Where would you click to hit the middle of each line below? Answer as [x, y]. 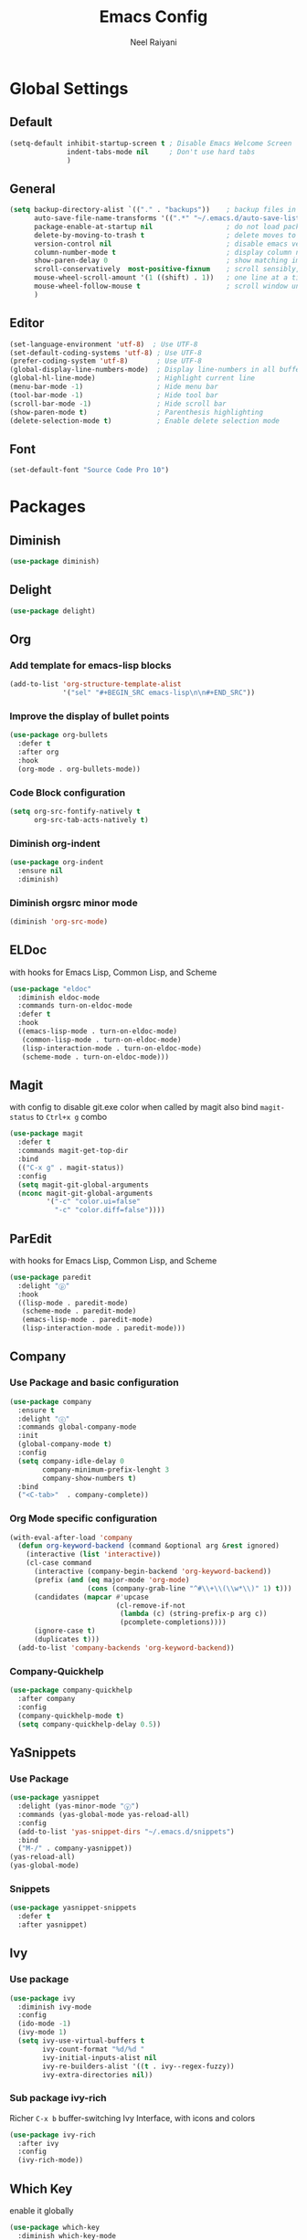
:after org [38, 752]
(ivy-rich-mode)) [51, 2161]
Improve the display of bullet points [90, 716]
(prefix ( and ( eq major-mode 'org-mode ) [111, 1580]
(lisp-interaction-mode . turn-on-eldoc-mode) [112, 1048]
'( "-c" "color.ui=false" [94, 1202]
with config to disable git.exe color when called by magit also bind [134, 1107]
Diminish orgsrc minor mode [74, 903]
